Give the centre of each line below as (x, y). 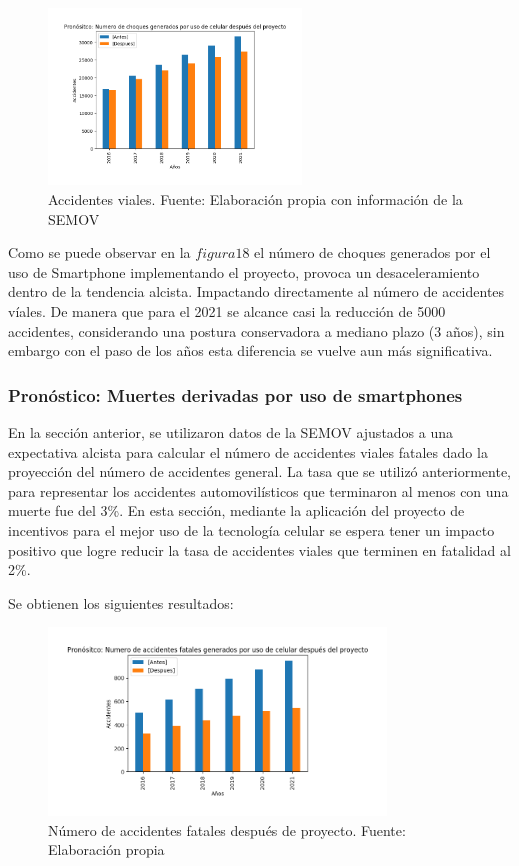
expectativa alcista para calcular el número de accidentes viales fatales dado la (248, 451)
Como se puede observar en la (99, 252)
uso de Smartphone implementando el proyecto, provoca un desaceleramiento (244, 271)
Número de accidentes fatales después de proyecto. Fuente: (227, 829)
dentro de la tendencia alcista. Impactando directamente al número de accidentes (256, 291)
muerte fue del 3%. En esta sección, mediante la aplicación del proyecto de (236, 510)
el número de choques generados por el (372, 252)
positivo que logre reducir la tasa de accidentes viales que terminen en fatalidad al (259, 549)
